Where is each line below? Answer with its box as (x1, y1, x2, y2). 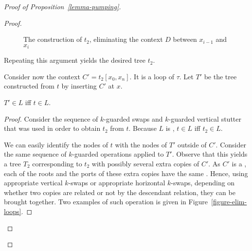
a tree (4, 158, 21, 168)
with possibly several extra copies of (91, 158, 199, 168)
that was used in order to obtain (4, 123, 101, 133)
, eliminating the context (89, 34, 163, 44)
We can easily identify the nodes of (4, 139, 108, 149)
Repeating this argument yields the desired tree (4, 55, 146, 65)
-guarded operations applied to (72, 149, 164, 159)
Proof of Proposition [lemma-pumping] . (4, 1, 121, 11)
